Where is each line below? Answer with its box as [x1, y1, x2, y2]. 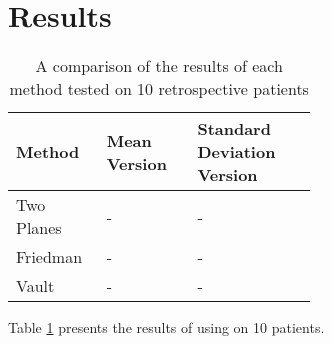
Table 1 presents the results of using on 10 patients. [8, 317, 325, 338]
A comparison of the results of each [35, 54, 283, 78]
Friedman [16, 245, 83, 269]
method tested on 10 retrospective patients [9, 77, 309, 101]
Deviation [197, 140, 276, 164]
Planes [16, 216, 62, 240]
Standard [197, 117, 271, 141]
